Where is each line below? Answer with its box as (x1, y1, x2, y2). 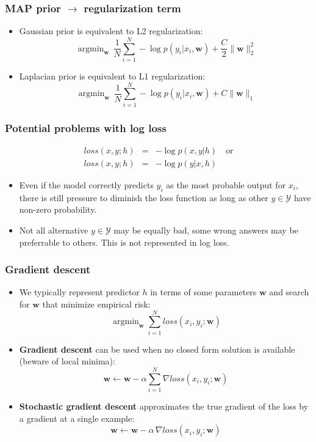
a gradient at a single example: (19, 411, 135, 424)
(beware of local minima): (19, 355, 115, 367)
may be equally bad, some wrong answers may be (113, 223, 298, 236)
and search (269, 285, 309, 298)
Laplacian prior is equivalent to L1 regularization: (19, 69, 206, 82)
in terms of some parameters (150, 285, 257, 298)
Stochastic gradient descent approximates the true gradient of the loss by (19, 399, 309, 412)
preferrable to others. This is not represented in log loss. (19, 235, 229, 248)
